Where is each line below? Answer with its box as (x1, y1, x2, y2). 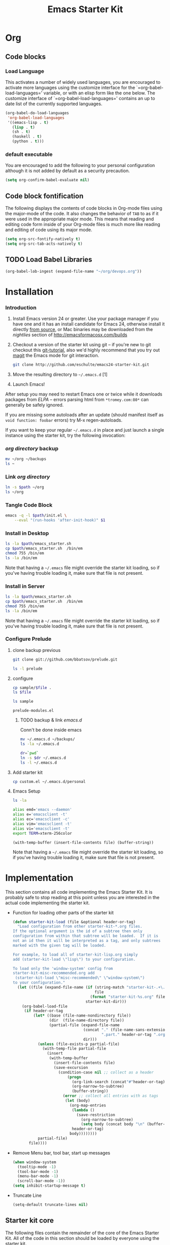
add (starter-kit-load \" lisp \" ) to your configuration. (12, 957, 136, 962)
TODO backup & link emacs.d (20, 717, 82, 723)
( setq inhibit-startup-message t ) (12, 1183, 86, 1189)
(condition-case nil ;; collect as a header (58, 1070, 154, 1075)
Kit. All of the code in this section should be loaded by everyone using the (5, 1235, 160, 1241)
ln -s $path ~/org (5, 485, 44, 490)
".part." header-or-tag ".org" (101, 1032, 167, 1037)
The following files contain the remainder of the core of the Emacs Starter (5, 1230, 159, 1236)
